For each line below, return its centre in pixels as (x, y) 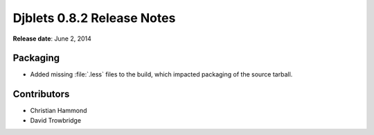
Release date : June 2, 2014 (52, 39)
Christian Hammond (59, 111)
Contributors (41, 94)
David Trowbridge (56, 120)
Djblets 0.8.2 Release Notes (94, 18)
